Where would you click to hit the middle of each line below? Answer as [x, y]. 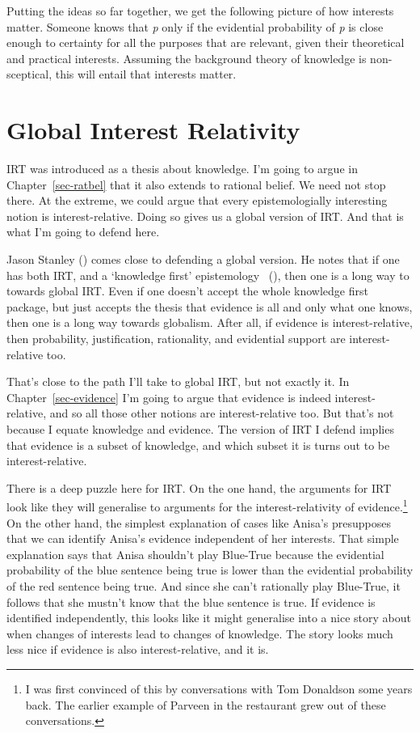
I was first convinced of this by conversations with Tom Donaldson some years [219, 688]
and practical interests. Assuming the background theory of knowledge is [187, 58]
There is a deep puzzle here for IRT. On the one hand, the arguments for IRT [199, 487]
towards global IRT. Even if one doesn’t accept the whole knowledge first [187, 291]
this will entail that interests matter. [146, 74]
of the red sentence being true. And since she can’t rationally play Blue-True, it [204, 586]
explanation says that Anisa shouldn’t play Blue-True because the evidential [195, 554]
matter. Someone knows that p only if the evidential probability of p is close [195, 26]
